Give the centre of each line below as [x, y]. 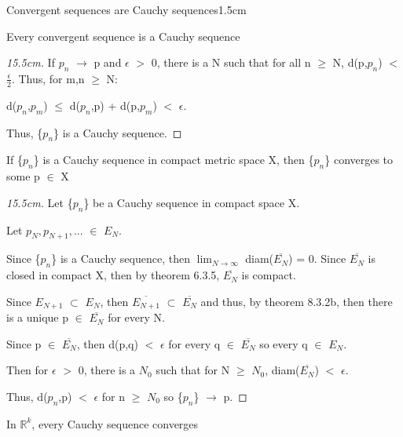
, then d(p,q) [107, 343]
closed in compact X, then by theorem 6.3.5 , [113, 275]
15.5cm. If [31, 62]
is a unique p [38, 317]
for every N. [136, 317]
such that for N [193, 370]
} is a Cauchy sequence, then [121, 259]
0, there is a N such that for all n [231, 62]
